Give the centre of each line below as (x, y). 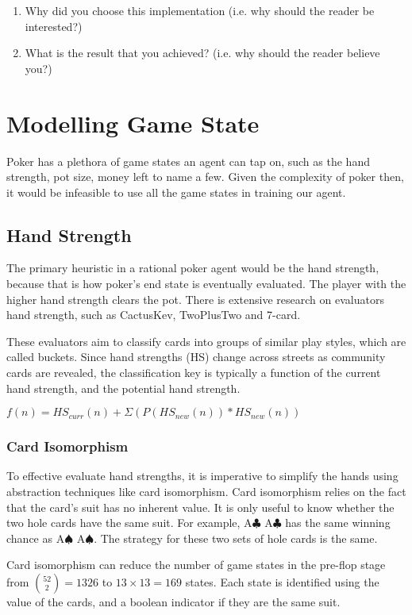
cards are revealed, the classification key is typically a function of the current (194, 373)
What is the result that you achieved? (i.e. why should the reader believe (202, 53)
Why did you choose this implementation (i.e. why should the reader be (200, 10)
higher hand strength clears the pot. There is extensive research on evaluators (195, 299)
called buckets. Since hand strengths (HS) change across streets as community (196, 357)
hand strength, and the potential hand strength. (123, 388)
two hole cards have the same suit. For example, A (129, 523)
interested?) (54, 26)
